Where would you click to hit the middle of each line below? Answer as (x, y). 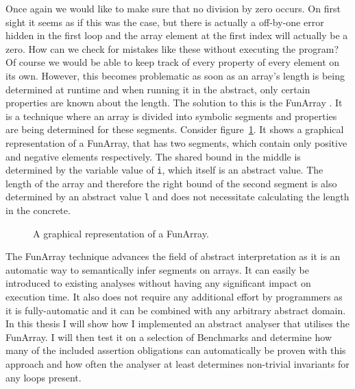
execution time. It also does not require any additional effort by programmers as (174, 296)
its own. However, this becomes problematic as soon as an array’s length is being (175, 75)
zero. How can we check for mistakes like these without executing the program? (172, 48)
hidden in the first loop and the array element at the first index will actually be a (177, 35)
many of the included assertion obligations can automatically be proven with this (176, 350)
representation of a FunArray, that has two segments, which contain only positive (176, 142)
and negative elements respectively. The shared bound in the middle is (153, 156)
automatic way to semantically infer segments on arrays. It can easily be (158, 269)
